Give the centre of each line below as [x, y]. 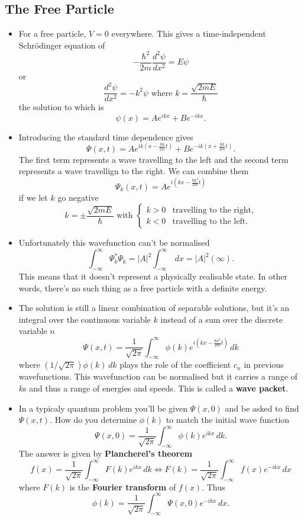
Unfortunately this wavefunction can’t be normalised [114, 243]
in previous [264, 365]
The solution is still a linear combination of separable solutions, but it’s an [154, 308]
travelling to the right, [213, 210]
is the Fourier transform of [123, 487]
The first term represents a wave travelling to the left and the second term [153, 159]
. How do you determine [93, 420]
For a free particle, [52, 33]
